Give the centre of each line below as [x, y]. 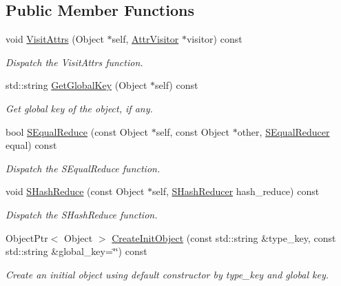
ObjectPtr [27, 237]
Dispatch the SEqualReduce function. [83, 168]
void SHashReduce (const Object [75, 191]
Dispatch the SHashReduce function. [82, 214]
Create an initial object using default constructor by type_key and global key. [167, 274]
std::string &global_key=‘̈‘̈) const [76, 251]
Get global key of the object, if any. [79, 108]
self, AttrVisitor [145, 39]
